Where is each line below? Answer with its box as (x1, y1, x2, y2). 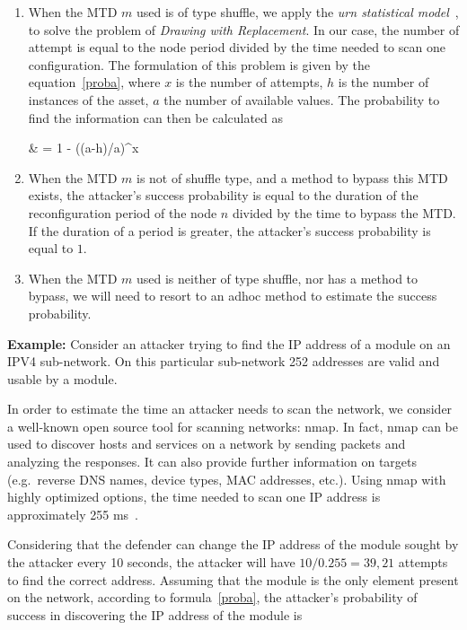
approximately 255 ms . (7, 504, 138, 523)
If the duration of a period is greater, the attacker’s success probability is (28, 221, 431, 240)
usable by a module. (7, 369, 118, 388)
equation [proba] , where (28, 73, 161, 92)
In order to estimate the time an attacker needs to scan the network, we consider (7, 399, 453, 418)
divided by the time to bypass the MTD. (232, 203, 456, 222)
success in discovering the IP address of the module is (7, 605, 303, 624)
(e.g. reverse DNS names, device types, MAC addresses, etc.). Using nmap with (7, 469, 446, 488)
